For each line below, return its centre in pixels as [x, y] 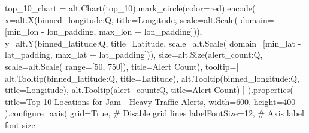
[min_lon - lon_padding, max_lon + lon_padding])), [104, 31]
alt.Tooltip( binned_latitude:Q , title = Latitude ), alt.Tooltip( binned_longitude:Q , [152, 78]
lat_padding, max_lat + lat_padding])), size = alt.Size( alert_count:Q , [134, 55]
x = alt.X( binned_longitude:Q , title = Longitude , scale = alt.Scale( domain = [140, 19]
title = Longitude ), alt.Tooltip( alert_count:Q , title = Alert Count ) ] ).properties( [149, 90]
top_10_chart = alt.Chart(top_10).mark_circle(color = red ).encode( [130, 8]
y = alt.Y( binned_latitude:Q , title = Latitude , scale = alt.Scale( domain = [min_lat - [153, 43]
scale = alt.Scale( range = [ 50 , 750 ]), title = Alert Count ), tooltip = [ [122, 66]
